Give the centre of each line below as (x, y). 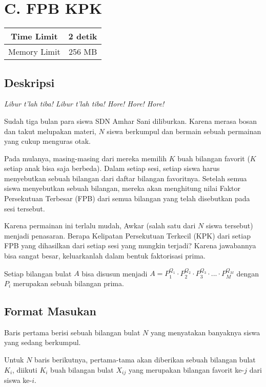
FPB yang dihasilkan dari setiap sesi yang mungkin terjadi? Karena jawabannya (130, 245)
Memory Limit (34, 52)
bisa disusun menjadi (115, 273)
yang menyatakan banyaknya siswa (205, 332)
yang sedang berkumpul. (43, 342)
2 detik (83, 36)
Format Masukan (50, 310)
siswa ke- (18, 380)
